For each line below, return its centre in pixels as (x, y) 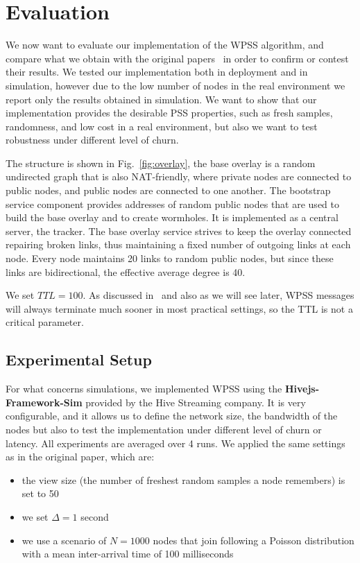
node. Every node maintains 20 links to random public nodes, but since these (170, 258)
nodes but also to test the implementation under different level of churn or (164, 429)
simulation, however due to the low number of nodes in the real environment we (175, 85)
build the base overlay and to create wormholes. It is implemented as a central (172, 217)
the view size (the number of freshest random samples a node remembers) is (183, 479)
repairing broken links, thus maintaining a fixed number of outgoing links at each (178, 244)
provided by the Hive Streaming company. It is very (196, 402)
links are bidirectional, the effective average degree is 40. (126, 271)
